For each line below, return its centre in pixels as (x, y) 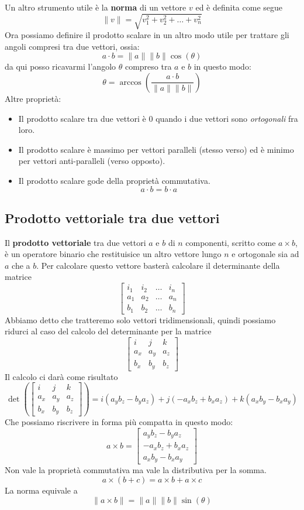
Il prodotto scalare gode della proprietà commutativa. (114, 180)
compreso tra (148, 66)
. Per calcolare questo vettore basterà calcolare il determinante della (158, 265)
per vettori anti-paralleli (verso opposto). (92, 161)
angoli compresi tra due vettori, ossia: (72, 46)
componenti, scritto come (231, 242)
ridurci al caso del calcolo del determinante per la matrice (108, 331)
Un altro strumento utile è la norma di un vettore (96, 7)
